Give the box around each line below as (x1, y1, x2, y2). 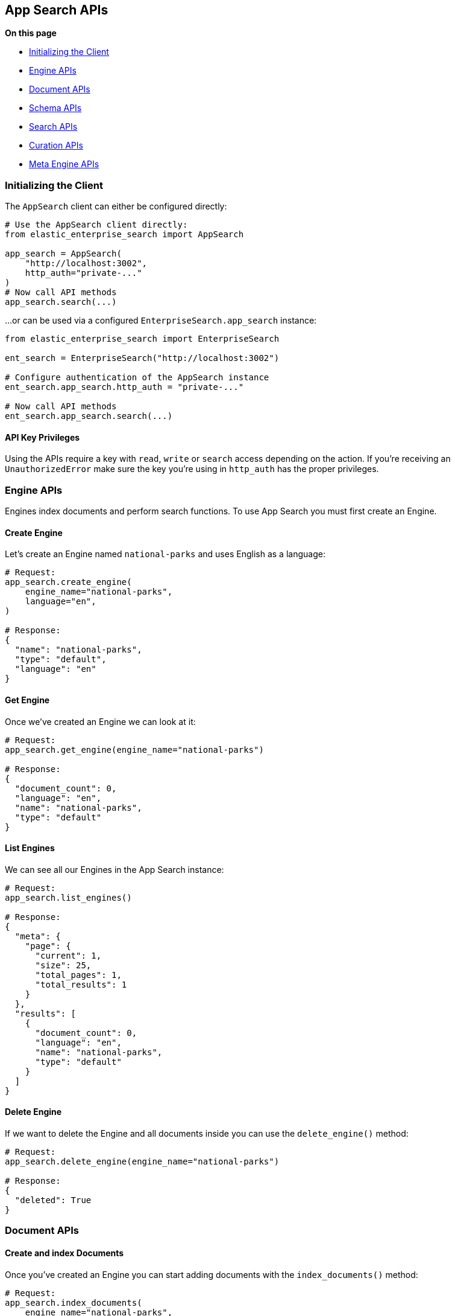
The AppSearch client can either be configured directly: (5, 201, 227, 212)
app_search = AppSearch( (5, 249, 122, 259)
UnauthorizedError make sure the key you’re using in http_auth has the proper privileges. (5, 464, 379, 474)
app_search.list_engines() (5, 892, 132, 902)
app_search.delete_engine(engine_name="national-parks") (5, 1157, 280, 1167)
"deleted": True (14, 1195, 92, 1206)
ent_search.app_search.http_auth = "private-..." (5, 382, 244, 392)
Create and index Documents (5, 1248, 124, 1258)
